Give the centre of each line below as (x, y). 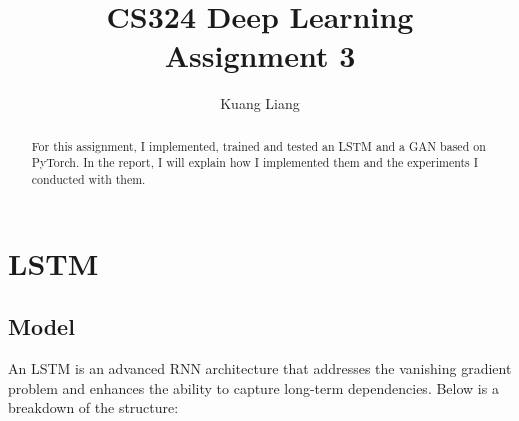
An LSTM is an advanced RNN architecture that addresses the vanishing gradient (260, 368)
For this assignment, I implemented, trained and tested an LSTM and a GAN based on (258, 145)
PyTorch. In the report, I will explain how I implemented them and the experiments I (255, 162)
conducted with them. (88, 179)
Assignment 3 (260, 55)
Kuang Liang (260, 103)
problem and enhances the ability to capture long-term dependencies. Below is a (253, 387)
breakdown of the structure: (93, 407)
